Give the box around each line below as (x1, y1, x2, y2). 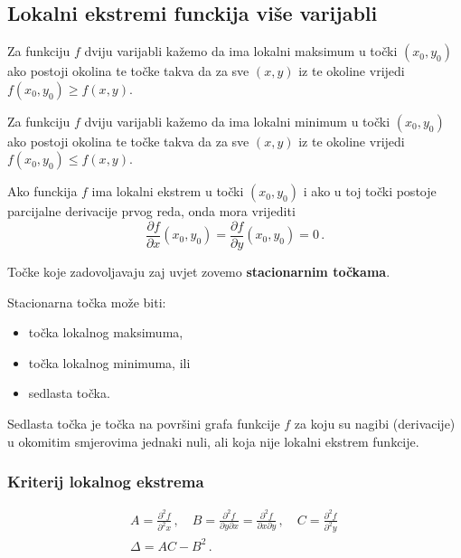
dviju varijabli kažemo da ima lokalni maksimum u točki (84, 42, 398, 61)
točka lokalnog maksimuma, (28, 323, 183, 342)
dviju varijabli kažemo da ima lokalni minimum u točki (84, 111, 390, 130)
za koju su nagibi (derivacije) (294, 414, 456, 433)
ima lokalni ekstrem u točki (91, 182, 244, 201)
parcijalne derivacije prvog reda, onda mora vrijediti (7, 202, 296, 221)
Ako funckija (7, 182, 78, 201)
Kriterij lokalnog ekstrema (7, 470, 204, 493)
